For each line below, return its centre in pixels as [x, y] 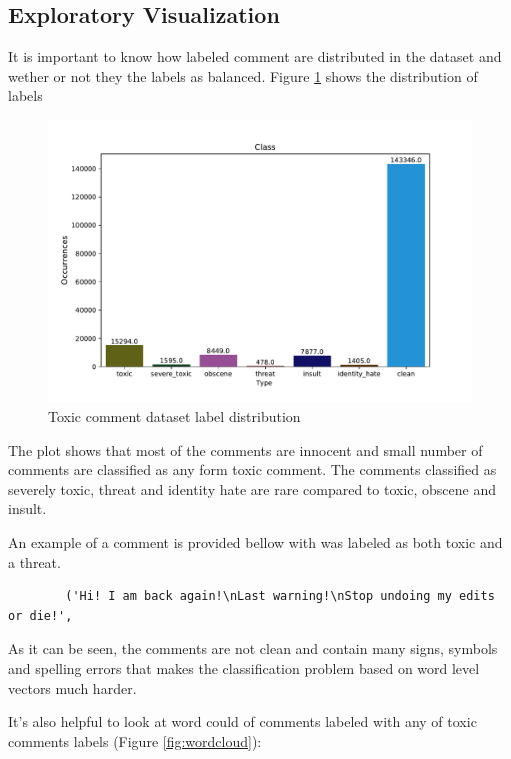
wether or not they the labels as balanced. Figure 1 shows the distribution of [243, 75]
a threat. [34, 561]
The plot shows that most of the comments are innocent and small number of [245, 449]
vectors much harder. [72, 687]
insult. [27, 508]
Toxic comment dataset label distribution [174, 415]
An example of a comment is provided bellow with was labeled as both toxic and [255, 541]
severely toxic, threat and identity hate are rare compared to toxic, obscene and [252, 488]
